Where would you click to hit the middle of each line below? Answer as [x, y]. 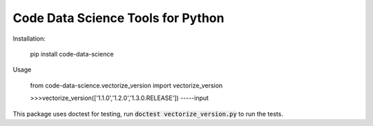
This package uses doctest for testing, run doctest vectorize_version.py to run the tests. [148, 114]
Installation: [29, 39]
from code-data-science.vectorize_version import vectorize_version [126, 85]
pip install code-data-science [72, 54]
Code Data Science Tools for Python [118, 18]
